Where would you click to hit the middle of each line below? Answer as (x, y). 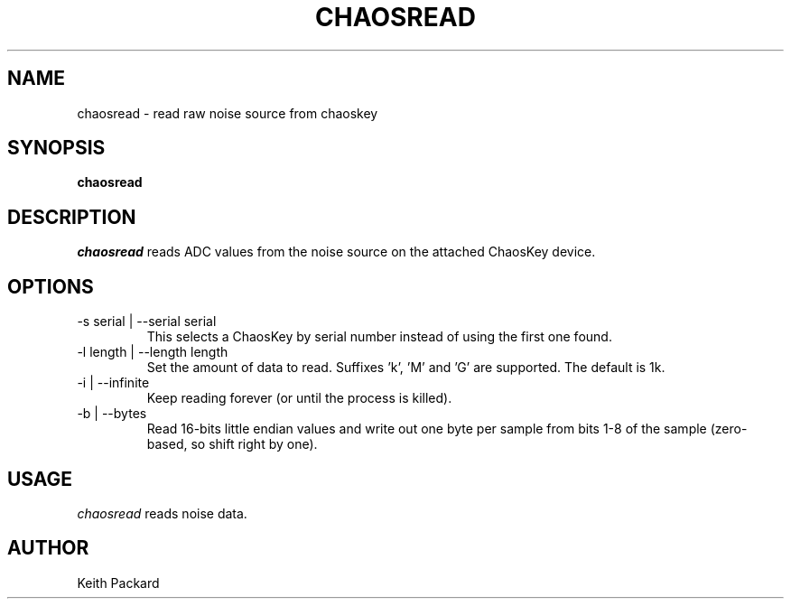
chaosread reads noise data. (162, 513)
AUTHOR (48, 548)
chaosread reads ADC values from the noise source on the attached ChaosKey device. (336, 252)
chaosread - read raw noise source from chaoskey (228, 113)
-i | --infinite (113, 383)
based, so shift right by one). (232, 444)
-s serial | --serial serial (147, 322)
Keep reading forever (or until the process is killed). (299, 398)
